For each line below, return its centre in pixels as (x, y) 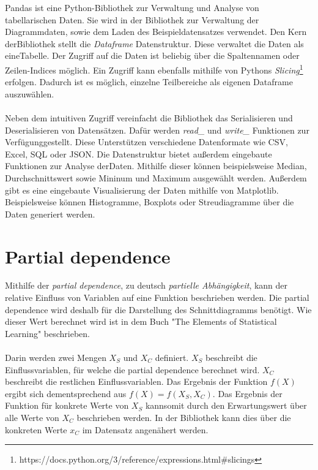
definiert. (172, 358)
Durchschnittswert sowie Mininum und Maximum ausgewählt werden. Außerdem (156, 177)
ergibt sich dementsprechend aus (66, 393)
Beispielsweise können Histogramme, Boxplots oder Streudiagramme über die (150, 202)
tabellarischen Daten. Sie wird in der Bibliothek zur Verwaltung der (132, 19)
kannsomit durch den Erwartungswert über (226, 405)
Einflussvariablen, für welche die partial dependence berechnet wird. (132, 369)
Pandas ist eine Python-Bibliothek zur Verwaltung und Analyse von (132, 7)
